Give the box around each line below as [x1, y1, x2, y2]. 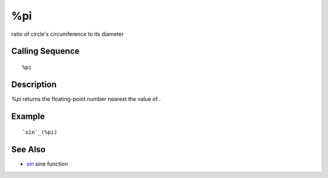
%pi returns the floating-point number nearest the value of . [11, 95, 161, 103]
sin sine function [26, 160, 68, 168]
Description [11, 79, 57, 89]
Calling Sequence [11, 46, 80, 56]
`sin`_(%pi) [22, 129, 58, 136]
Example [11, 111, 45, 122]
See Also [11, 145, 46, 155]
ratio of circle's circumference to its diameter [11, 30, 124, 38]
